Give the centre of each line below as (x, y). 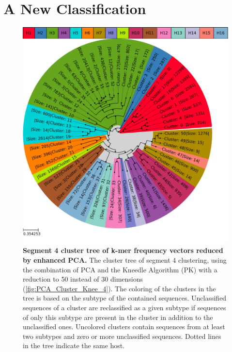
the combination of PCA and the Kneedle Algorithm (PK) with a (120, 269)
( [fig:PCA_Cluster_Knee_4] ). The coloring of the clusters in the (119, 288)
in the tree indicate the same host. (74, 345)
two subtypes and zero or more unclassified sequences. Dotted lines (122, 336)
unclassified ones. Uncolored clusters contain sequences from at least (124, 327)
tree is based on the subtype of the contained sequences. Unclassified (125, 298)
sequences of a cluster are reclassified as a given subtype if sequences (124, 308)
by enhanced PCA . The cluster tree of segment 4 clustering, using (125, 260)
